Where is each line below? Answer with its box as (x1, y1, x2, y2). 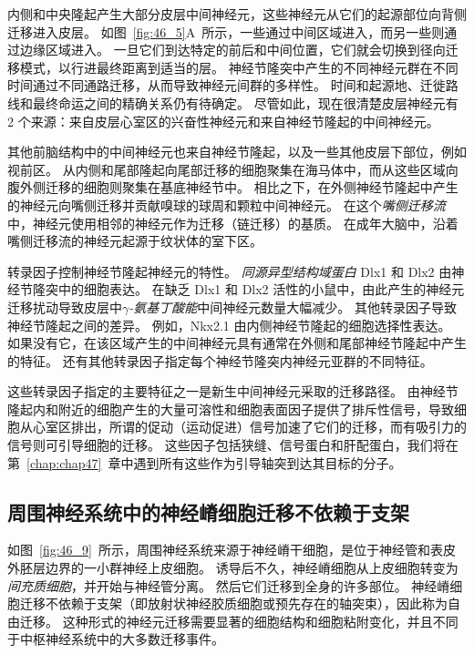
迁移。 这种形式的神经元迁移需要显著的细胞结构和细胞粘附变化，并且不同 (19, 611, 459, 630)
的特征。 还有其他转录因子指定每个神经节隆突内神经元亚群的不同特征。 (7, 351, 433, 370)
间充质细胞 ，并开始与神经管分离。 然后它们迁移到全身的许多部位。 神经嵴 (7, 576, 450, 595)
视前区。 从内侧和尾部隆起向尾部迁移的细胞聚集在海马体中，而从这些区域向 (7, 159, 459, 179)
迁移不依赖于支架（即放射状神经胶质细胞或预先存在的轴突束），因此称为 (19, 594, 448, 613)
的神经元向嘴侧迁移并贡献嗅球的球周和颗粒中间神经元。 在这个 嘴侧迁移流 (7, 195, 446, 214)
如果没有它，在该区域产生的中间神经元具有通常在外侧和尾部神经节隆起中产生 (7, 333, 467, 353)
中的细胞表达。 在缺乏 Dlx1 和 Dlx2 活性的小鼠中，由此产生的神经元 (57, 280, 465, 299)
